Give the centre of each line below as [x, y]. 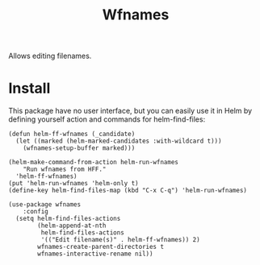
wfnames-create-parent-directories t [101, 247]
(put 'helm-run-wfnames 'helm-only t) [73, 184]
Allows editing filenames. [50, 56]
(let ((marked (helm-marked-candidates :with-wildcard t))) [119, 141]
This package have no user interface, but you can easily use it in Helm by [130, 111]
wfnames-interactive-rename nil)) [95, 254]
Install [29, 88]
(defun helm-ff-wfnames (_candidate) [72, 135]
